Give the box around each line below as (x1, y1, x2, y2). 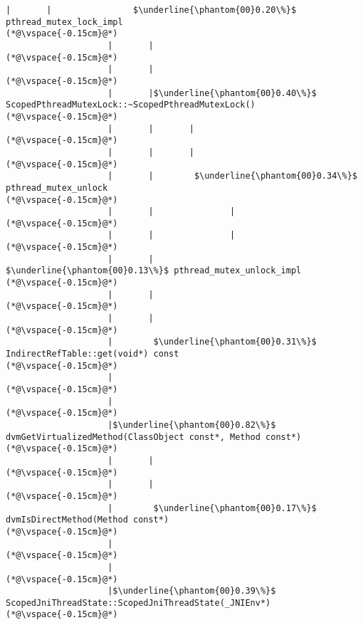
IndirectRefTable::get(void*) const (6, 349, 179, 359)
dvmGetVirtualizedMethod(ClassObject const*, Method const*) (6, 431, 302, 442)
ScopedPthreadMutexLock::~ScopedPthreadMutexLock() (6, 100, 256, 110)
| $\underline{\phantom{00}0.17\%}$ (107, 503, 317, 513)
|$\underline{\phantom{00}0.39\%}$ (107, 586, 276, 597)
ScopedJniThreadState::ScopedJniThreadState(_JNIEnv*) (6, 597, 271, 608)
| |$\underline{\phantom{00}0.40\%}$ (107, 88, 317, 98)
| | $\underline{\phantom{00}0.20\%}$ (6, 5, 297, 15)
